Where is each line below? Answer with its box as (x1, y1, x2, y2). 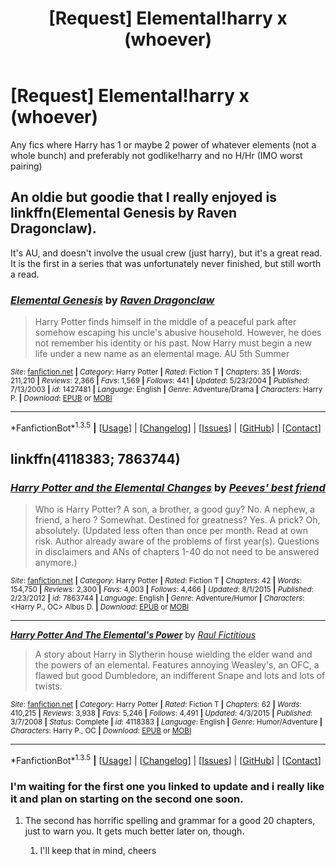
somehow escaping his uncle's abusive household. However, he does (34, 327, 322, 339)
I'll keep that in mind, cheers (39, 845, 157, 857)
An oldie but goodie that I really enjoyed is (10, 189, 278, 206)
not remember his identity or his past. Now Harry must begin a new (34, 337, 312, 349)
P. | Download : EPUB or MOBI (10, 393, 113, 404)
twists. (34, 680, 63, 692)
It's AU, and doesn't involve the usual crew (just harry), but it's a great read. (10, 247, 323, 259)
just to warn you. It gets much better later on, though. (24, 825, 245, 837)
